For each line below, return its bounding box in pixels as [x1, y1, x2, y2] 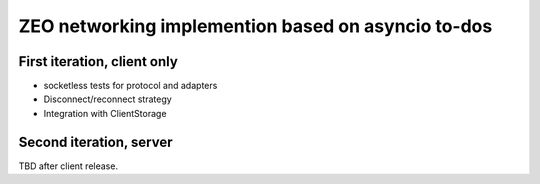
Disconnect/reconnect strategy [43, 93, 172, 105]
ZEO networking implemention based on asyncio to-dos [18, 15, 493, 37]
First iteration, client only [18, 53, 179, 70]
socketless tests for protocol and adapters [43, 80, 218, 92]
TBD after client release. [18, 160, 119, 172]
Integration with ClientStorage [43, 107, 167, 119]
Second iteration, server [18, 133, 174, 150]
